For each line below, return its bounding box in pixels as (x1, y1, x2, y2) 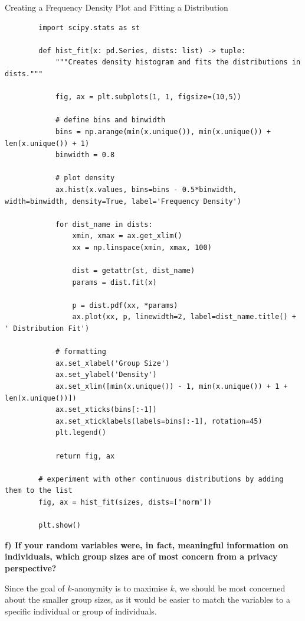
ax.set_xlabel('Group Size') (55, 359, 170, 368)
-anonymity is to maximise (71, 581, 168, 594)
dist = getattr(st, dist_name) (72, 266, 195, 275)
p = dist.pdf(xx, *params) (72, 301, 178, 310)
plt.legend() (55, 428, 106, 437)
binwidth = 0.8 (55, 151, 115, 160)
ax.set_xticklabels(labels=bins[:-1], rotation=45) (55, 417, 263, 425)
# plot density (55, 174, 115, 183)
